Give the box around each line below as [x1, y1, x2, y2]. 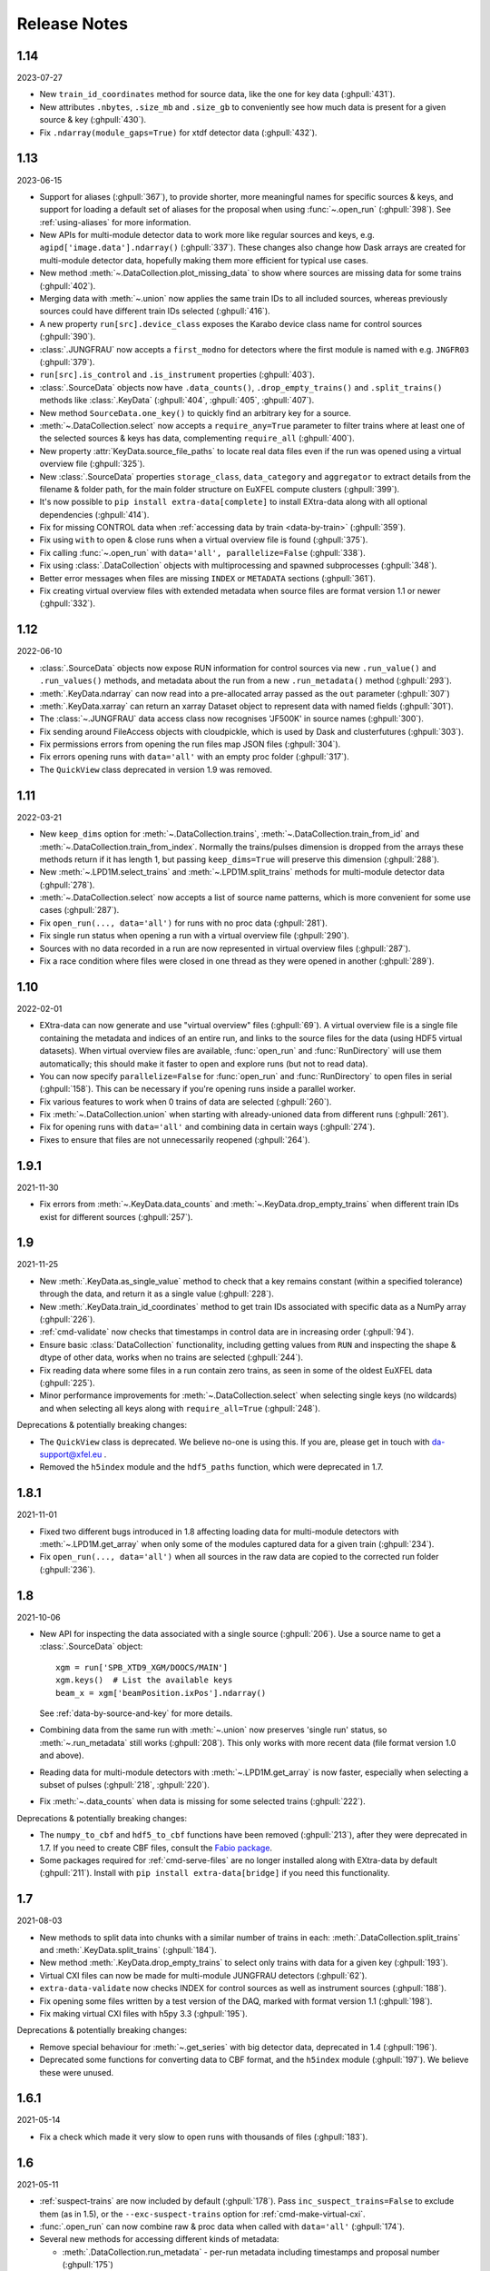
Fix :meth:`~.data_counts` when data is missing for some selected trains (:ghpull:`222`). [39, 1796, 367, 1807]
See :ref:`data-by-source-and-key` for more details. [39, 1708, 233, 1719]
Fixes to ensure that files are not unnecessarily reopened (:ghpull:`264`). [39, 1134, 310, 1145]
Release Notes [16, 14, 129, 34]
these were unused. [39, 2067, 113, 2078]
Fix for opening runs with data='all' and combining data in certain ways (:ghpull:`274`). [39, 1122, 376, 1133]
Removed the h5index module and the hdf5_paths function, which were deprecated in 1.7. [39, 1462, 384, 1473]
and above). [39, 1750, 84, 1761]
